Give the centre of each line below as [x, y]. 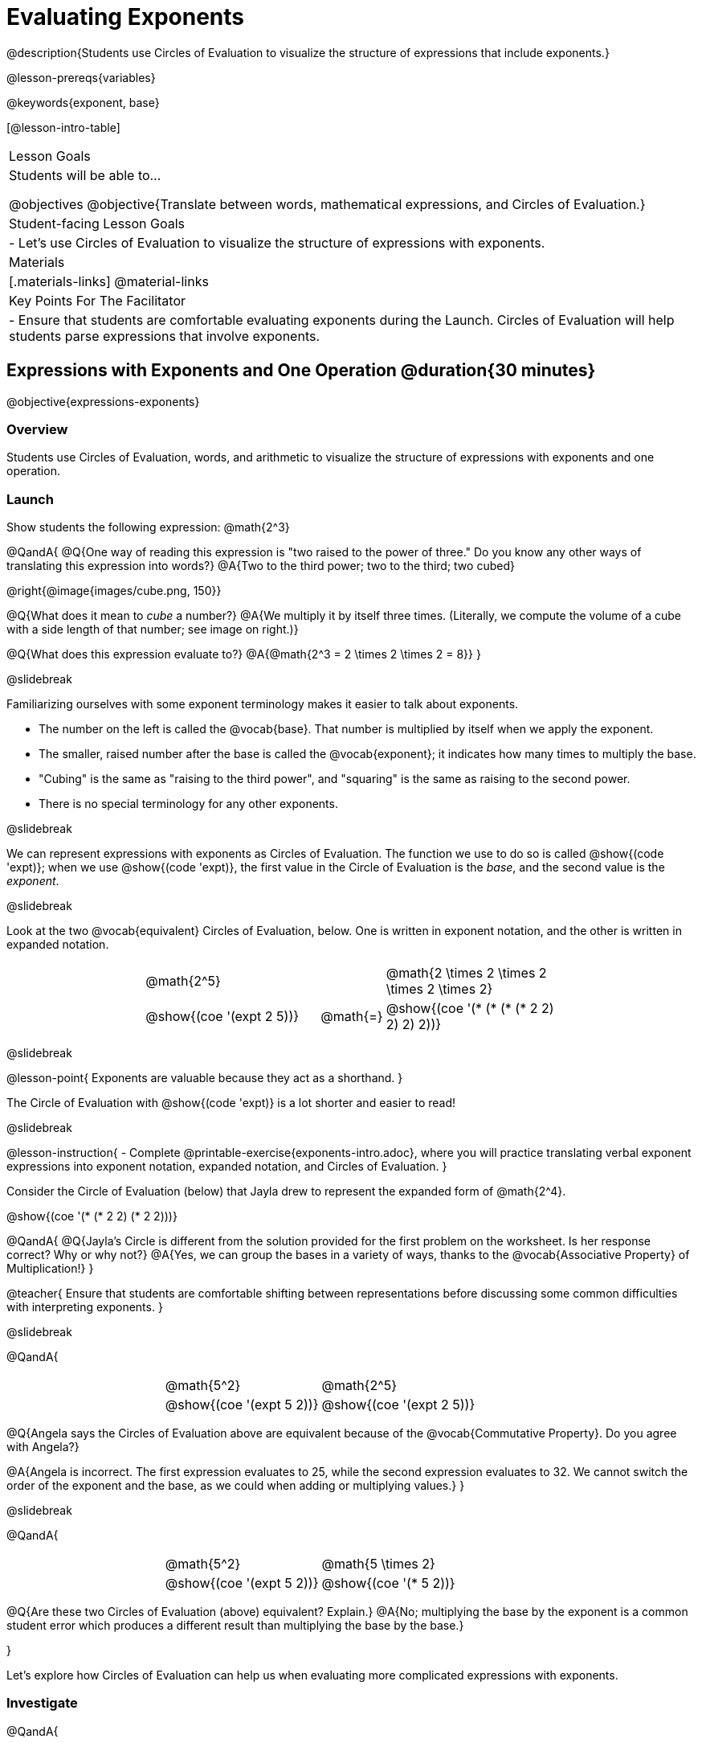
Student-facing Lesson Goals [97, 223]
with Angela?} [43, 1447]
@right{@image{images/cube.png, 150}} [114, 591]
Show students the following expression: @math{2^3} [148, 527]
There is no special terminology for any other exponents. [188, 804]
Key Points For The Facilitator [98, 300]
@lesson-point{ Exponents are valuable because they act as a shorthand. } [205, 1078]
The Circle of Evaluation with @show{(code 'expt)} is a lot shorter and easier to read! [231, 1103]
